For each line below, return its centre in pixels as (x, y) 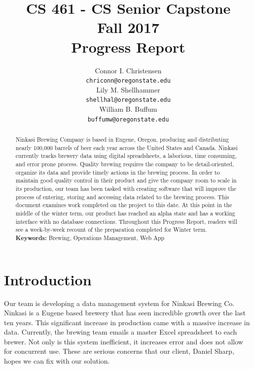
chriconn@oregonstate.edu (128, 81)
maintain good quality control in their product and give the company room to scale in (126, 180)
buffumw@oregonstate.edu (128, 119)
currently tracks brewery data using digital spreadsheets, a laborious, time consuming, (126, 156)
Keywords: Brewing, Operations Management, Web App (90, 238)
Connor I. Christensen (128, 70)
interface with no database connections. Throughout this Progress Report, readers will (126, 221)
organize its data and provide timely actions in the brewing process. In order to (118, 172)
